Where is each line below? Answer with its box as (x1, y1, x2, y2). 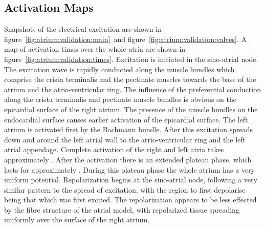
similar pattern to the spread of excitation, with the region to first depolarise (4, 184, 246, 195)
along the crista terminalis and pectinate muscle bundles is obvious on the (4, 94, 236, 105)
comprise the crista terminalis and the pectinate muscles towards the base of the (4, 74, 256, 85)
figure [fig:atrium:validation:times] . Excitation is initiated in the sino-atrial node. (4, 53, 258, 64)
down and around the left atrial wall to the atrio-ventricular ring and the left (4, 134, 246, 144)
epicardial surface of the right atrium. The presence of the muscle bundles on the (4, 103, 258, 114)
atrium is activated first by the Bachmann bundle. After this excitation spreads (4, 124, 253, 135)
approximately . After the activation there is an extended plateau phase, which (4, 154, 252, 164)
